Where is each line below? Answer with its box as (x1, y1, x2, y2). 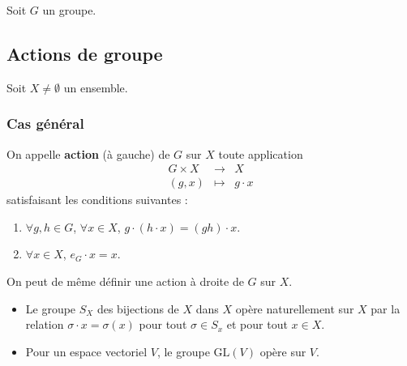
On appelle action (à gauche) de (6, 145, 170, 162)
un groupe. (42, 2, 96, 18)
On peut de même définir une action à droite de (6, 273, 244, 290)
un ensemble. (63, 79, 128, 96)
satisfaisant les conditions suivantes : (6, 191, 188, 208)
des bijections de (96, 300, 179, 317)
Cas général (6, 113, 84, 134)
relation (25, 316, 64, 333)
